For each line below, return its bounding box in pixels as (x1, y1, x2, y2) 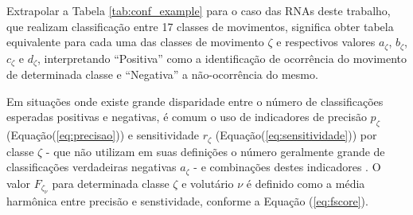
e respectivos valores (276, 33, 376, 50)
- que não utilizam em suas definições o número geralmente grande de (45, 143, 385, 159)
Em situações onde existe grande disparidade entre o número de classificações (6, 92, 384, 109)
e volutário (181, 174, 234, 191)
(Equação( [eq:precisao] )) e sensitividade (6, 127, 199, 143)
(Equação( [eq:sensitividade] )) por (215, 127, 377, 143)
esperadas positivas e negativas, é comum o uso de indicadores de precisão (6, 108, 367, 125)
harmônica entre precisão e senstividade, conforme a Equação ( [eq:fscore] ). (6, 192, 368, 209)
